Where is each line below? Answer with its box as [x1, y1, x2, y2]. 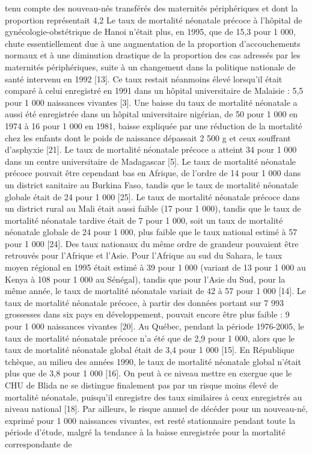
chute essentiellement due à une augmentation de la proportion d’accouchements [5, 37, 301, 49]
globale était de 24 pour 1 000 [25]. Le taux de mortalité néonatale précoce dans [5, 190, 300, 203]
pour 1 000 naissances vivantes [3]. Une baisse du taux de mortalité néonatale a [5, 96, 298, 108]
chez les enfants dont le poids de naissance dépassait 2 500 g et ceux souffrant [5, 131, 291, 144]
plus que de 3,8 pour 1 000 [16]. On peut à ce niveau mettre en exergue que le [5, 367, 292, 379]
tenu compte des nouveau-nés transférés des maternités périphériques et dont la [5, 2, 298, 14]
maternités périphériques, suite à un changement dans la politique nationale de [5, 60, 296, 73]
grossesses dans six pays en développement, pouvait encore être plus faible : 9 [5, 308, 290, 321]
